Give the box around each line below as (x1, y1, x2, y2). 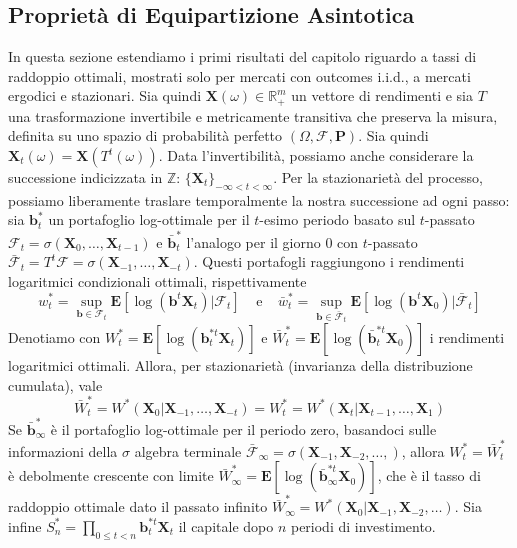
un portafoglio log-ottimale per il (48, 209, 250, 230)
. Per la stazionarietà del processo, (273, 167, 483, 188)
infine (8, 515, 42, 536)
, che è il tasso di (377, 465, 481, 486)
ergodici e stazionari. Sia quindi (8, 85, 202, 106)
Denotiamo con (8, 326, 101, 347)
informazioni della (8, 440, 118, 461)
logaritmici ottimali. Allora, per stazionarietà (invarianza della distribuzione (8, 354, 473, 375)
